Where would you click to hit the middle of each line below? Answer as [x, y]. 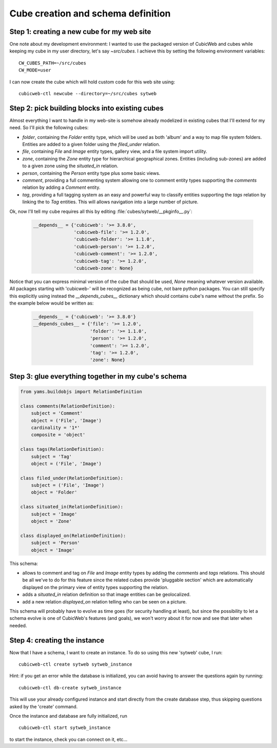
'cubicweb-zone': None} [103, 268]
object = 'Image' [53, 550]
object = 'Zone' [51, 521]
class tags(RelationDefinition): [62, 449]
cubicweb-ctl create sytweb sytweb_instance [76, 664]
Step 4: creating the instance [57, 640]
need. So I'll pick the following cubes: [49, 128]
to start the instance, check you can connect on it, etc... [68, 739]
